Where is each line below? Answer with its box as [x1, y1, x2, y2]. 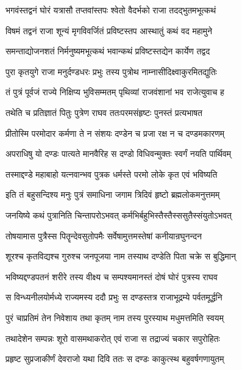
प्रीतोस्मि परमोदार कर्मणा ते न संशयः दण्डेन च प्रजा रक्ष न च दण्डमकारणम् [5, 126, 224, 139]
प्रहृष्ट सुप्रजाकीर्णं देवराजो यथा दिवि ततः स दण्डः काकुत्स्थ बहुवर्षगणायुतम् [5, 352, 224, 365]
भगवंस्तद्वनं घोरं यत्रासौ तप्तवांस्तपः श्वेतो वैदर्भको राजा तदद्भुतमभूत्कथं [5, 4, 216, 16]
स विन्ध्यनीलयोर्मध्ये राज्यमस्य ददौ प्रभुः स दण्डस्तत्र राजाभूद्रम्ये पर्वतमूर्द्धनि [5, 291, 222, 303]
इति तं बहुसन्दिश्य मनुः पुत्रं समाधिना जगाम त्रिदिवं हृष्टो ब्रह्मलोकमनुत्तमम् [5, 188, 220, 201]
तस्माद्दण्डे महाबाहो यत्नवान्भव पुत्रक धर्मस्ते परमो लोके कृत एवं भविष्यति [5, 167, 218, 180]
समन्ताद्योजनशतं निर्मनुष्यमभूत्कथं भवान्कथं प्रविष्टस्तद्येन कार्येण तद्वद [5, 45, 210, 57]
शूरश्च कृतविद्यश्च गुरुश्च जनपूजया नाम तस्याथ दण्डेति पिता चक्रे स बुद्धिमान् [5, 250, 236, 263]
